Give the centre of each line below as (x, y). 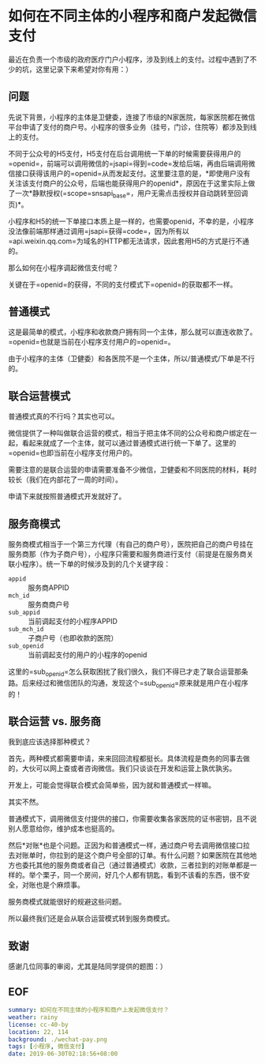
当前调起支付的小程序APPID (73, 621)
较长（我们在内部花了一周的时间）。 (65, 479)
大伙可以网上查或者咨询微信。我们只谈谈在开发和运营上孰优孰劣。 (129, 769)
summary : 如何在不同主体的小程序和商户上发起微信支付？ (89, 1010)
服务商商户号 (49, 604)
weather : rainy (33, 1017)
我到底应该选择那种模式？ (50, 742)
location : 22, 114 (38, 1032)
